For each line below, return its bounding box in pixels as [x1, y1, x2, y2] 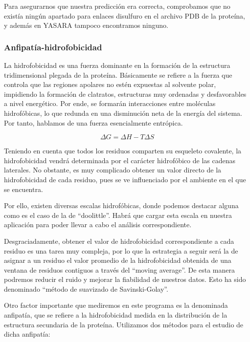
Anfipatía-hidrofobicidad [4, 41, 102, 53]
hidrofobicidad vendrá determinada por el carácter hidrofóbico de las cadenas [4, 155, 235, 165]
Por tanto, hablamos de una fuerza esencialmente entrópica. [4, 117, 183, 128]
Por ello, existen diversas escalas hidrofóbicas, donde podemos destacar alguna [4, 200, 239, 211]
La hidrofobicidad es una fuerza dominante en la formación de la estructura [4, 60, 230, 70]
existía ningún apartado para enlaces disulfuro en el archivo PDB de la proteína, [4, 10, 245, 21]
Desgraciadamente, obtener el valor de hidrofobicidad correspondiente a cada [4, 235, 234, 246]
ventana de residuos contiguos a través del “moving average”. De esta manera [4, 264, 235, 275]
